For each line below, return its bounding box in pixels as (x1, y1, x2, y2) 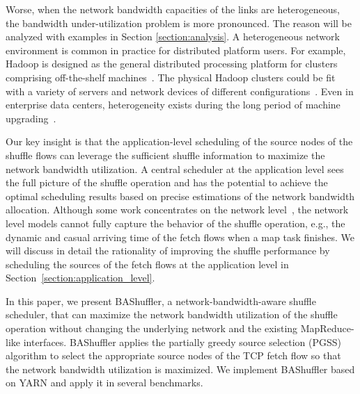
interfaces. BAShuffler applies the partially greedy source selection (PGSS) (23, 334, 342, 349)
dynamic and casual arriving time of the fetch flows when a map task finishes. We (6, 229, 354, 244)
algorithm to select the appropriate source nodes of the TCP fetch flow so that (6, 348, 341, 363)
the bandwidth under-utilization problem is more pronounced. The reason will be (6, 15, 352, 30)
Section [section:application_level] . (6, 270, 155, 285)
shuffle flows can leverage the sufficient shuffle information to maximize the (6, 147, 325, 162)
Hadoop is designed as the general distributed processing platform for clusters (6, 56, 338, 71)
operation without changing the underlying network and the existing (6, 321, 298, 336)
